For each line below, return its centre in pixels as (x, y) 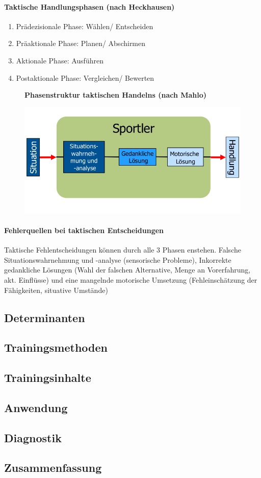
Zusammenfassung (53, 468)
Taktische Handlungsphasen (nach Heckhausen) (89, 6)
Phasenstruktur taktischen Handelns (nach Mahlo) (116, 95)
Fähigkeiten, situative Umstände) (56, 290)
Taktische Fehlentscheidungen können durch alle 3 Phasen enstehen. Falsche (123, 250)
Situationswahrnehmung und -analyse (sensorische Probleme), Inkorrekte (118, 259)
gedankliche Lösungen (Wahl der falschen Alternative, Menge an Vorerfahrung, (127, 270)
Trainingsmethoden (56, 347)
